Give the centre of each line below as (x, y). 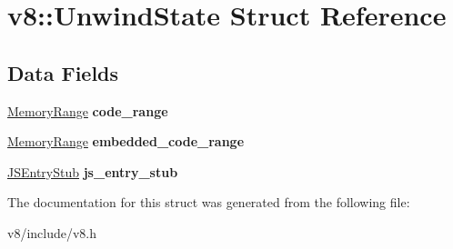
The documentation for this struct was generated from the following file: (209, 202)
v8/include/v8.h (52, 232)
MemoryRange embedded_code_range (126, 141)
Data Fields (63, 72)
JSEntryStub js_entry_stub (93, 171)
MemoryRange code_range (88, 110)
